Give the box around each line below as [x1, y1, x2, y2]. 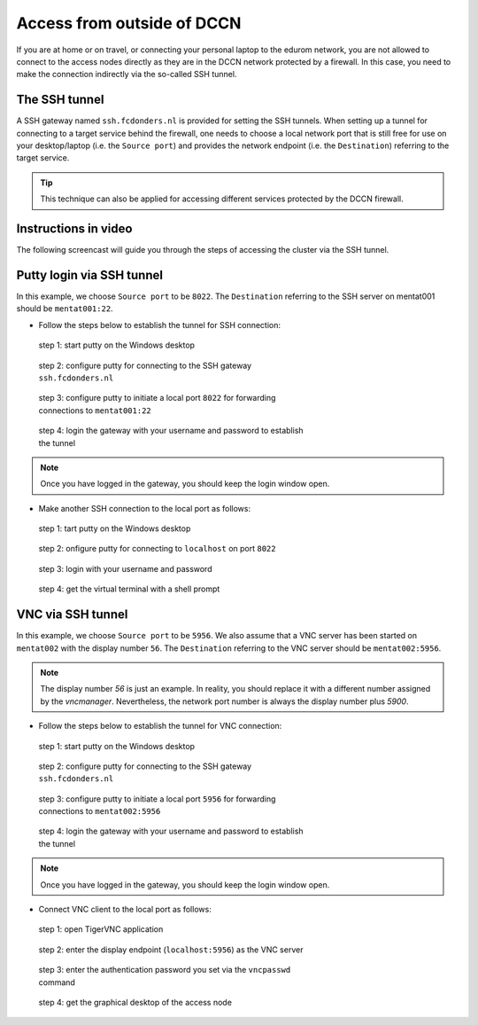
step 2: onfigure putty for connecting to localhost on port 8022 [38, 544, 276, 554]
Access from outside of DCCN [16, 13, 242, 33]
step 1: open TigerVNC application [38, 924, 164, 935]
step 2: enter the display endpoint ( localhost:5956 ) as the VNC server [38, 944, 304, 955]
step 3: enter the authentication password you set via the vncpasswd [38, 965, 291, 975]
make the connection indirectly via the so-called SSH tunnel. [16, 69, 237, 80]
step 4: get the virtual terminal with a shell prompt [38, 583, 220, 594]
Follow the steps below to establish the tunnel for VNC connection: [38, 721, 282, 732]
